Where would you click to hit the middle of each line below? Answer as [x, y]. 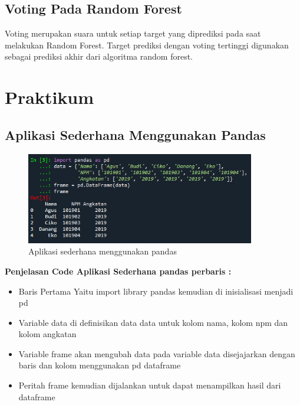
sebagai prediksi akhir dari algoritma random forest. [99, 56]
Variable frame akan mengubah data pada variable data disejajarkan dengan [157, 353]
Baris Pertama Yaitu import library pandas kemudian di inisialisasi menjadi [156, 291]
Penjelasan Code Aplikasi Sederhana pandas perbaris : [118, 271]
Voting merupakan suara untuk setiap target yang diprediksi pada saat [133, 33]
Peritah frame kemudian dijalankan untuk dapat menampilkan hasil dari [150, 385]
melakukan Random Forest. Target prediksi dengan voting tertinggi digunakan [147, 45]
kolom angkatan [47, 334]
